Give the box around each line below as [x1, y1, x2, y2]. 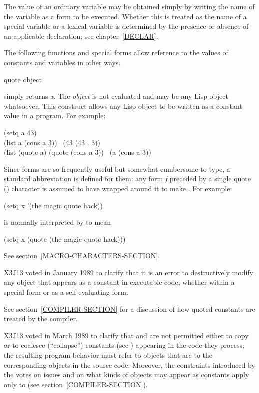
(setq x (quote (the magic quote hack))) [4, 233, 126, 244]
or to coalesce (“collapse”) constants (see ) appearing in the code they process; [4, 340, 244, 350]
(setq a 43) [4, 127, 37, 137]
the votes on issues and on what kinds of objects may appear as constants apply [4, 369, 249, 380]
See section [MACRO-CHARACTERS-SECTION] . [4, 250, 160, 261]
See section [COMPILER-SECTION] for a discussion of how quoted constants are [4, 303, 255, 314]
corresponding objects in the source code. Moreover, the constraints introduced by [4, 359, 255, 370]
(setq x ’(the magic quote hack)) [4, 200, 103, 210]
